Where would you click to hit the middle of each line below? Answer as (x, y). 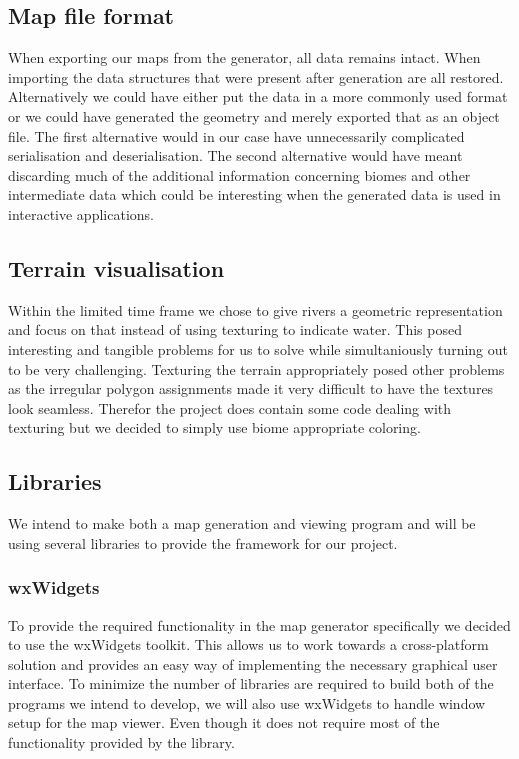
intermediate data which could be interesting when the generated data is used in (254, 194)
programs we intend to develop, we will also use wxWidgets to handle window (247, 702)
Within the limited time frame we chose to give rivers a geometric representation (255, 309)
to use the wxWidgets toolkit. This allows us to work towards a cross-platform (248, 644)
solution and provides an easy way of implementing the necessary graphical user (253, 663)
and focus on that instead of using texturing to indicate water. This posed (235, 329)
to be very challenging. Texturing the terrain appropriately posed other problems (256, 368)
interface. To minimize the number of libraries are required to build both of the (251, 683)
